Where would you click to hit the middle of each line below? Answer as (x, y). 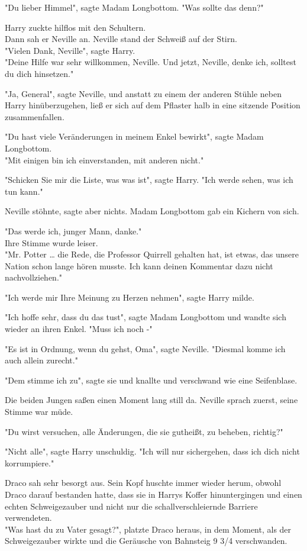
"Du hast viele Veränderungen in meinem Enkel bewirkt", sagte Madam (134, 136)
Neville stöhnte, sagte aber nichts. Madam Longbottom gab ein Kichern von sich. (152, 211)
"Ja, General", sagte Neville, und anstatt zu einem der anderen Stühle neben (143, 93)
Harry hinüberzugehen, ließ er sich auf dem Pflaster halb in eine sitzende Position (153, 105)
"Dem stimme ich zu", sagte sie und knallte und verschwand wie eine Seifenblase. (151, 380)
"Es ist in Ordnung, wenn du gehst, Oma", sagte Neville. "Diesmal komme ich (145, 348)
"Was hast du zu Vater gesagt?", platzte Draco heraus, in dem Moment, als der (148, 529)
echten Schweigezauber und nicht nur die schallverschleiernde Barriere (131, 506)
